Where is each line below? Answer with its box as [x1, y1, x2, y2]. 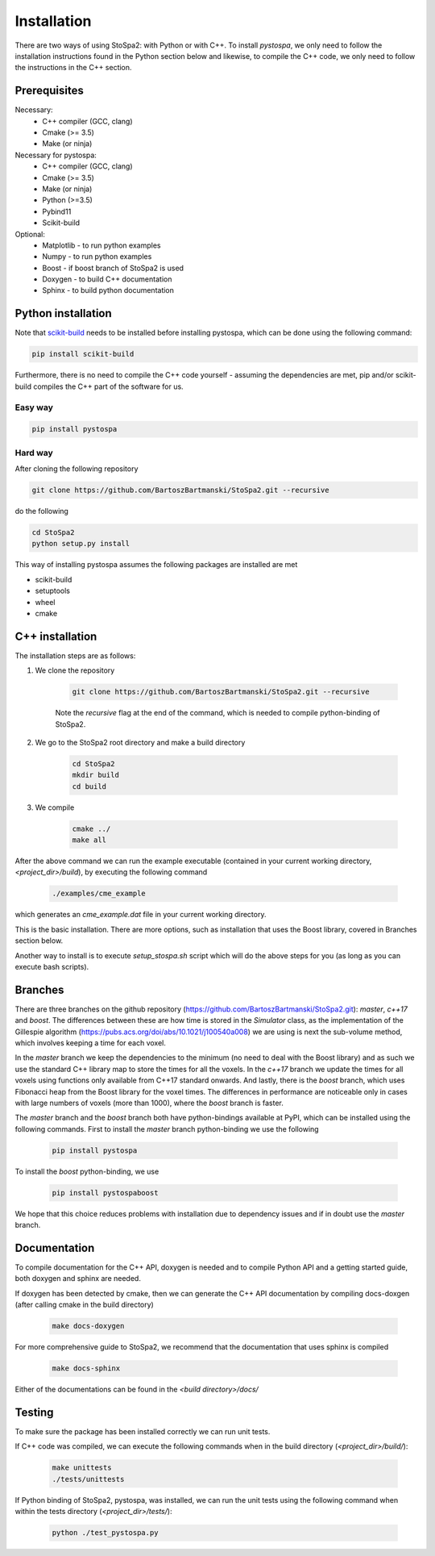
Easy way [14, 402, 54, 413]
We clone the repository [35, 665, 115, 675]
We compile [35, 803, 75, 812]
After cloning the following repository [14, 464, 139, 473]
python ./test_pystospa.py [52, 1529, 159, 1537]
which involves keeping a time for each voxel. [14, 1038, 167, 1048]
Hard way [14, 447, 54, 458]
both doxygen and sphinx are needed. [14, 1274, 141, 1283]
